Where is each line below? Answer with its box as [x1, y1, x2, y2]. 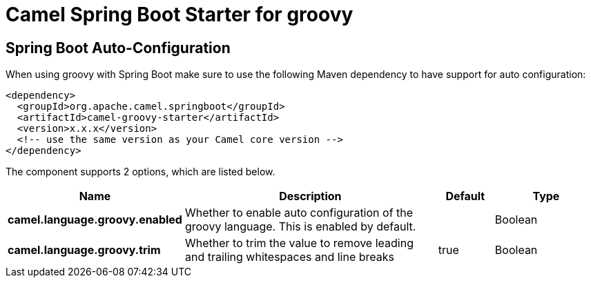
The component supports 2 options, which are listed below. [6, 166, 275, 178]
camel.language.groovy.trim [8, 243, 161, 257]
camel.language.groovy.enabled [8, 213, 182, 227]
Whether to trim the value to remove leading [184, 236, 414, 251]
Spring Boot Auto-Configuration [6, 39, 231, 57]
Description [279, 189, 342, 204]
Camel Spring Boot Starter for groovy [6, 3, 353, 26]
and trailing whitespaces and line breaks [184, 250, 394, 264]
